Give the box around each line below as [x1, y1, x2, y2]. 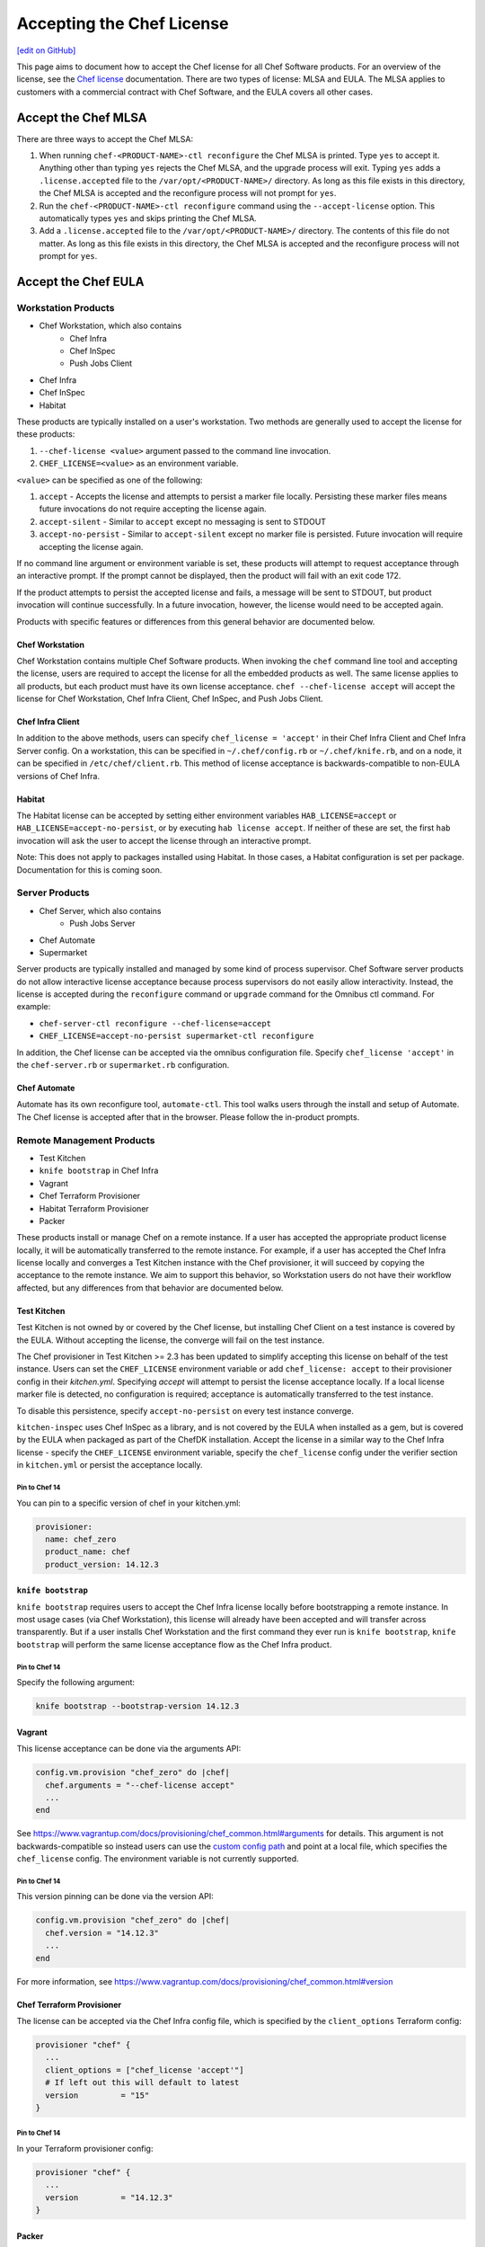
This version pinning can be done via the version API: [16, 1891, 215, 1902]
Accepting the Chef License [16, 13, 229, 33]
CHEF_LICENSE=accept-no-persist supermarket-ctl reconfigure [39, 1031, 314, 1042]
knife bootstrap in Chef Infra [39, 1165, 159, 1177]
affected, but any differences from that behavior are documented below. [16, 1282, 284, 1293]
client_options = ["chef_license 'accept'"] [45, 2065, 244, 2075]
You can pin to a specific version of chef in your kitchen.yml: [16, 1497, 242, 1508]
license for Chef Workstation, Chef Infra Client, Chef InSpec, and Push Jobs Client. [16, 693, 323, 705]
